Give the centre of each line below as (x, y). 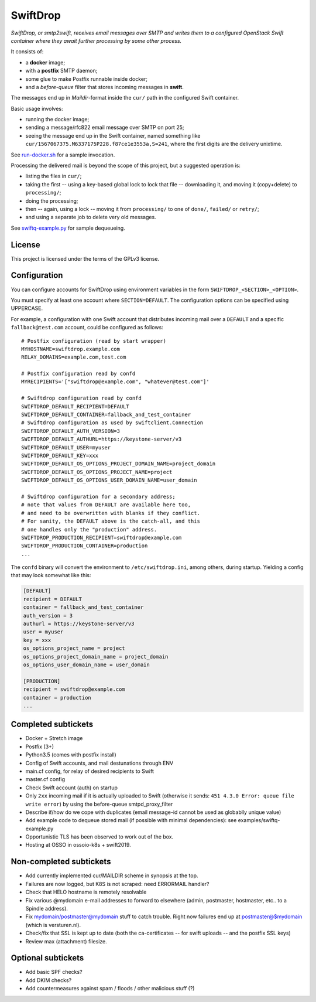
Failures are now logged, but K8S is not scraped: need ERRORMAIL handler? (118, 884)
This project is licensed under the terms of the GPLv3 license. (85, 258)
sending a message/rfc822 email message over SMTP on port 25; (105, 127)
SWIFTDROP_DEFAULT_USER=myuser (66, 447)
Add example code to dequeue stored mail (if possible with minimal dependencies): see (131, 820)
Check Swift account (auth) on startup (72, 788)
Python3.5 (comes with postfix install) (71, 755)
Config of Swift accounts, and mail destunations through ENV (99, 763)
